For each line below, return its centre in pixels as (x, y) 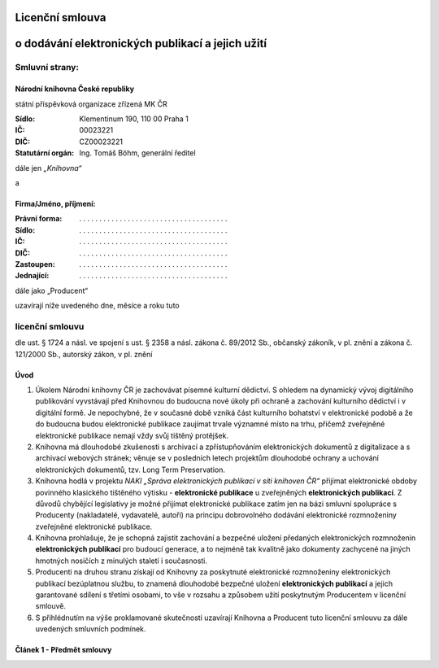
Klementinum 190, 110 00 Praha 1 (134, 119)
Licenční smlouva (61, 17)
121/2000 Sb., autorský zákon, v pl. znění (84, 354)
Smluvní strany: (47, 68)
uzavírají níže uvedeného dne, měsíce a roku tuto (97, 306)
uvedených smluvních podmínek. (91, 629)
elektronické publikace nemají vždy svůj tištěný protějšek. (132, 435)
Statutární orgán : (45, 153)
